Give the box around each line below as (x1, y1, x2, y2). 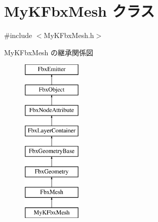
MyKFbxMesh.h (44, 30, 94, 41)
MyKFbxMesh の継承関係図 (4, 47, 94, 57)
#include (4, 30, 32, 41)
